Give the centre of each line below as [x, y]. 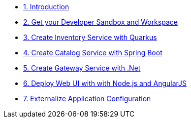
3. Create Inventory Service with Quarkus [90, 37]
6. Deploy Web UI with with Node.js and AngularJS [105, 83]
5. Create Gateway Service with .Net [82, 68]
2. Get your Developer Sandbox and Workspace [100, 22]
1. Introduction [46, 7]
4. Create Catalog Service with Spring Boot [93, 53]
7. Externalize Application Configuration [87, 99]
